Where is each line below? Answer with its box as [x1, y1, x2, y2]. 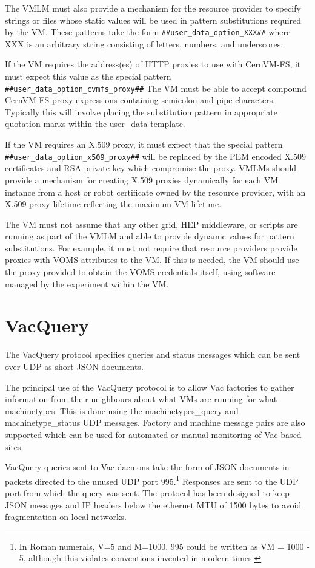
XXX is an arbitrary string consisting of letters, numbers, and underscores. [5, 37, 283, 50]
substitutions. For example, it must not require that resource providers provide [5, 241, 297, 254]
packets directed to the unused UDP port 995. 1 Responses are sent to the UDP [5, 473, 299, 487]
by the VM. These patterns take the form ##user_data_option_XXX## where [5, 26, 291, 38]
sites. [5, 440, 24, 453]
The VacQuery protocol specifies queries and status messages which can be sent [5, 348, 300, 361]
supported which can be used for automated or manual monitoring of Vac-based [5, 428, 302, 440]
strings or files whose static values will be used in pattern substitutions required [5, 13, 302, 26]
